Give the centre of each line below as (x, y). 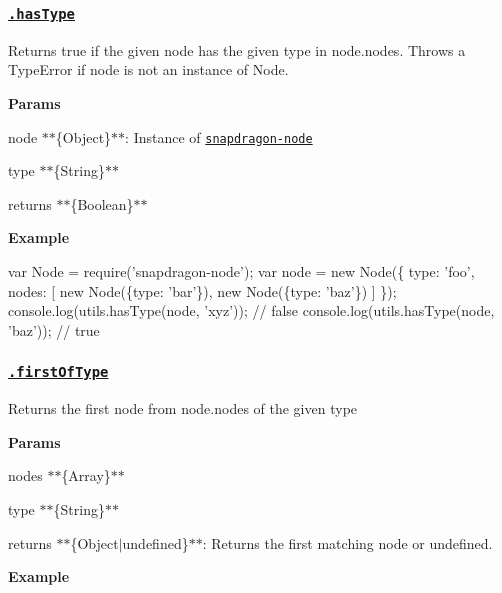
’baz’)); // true (54, 329)
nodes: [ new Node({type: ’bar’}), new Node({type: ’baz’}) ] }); (202, 290)
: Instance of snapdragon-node (219, 136)
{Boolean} (102, 203)
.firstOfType (58, 372)
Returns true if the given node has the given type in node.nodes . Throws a (237, 49)
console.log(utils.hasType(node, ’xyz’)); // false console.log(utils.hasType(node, (251, 310)
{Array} (86, 475)
